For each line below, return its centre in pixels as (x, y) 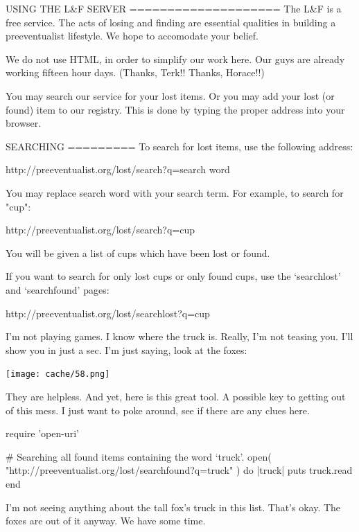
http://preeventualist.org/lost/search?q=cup (100, 230)
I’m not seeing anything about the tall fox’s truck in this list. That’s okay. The (173, 507)
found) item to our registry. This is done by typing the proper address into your (175, 109)
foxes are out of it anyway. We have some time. (106, 521)
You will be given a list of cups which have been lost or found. (138, 252)
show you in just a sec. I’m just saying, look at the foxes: (126, 349)
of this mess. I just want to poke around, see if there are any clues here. (158, 410)
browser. (24, 123)
